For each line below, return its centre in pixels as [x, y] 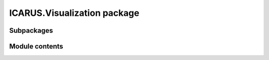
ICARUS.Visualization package [74, 13]
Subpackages [31, 30]
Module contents [36, 46]
